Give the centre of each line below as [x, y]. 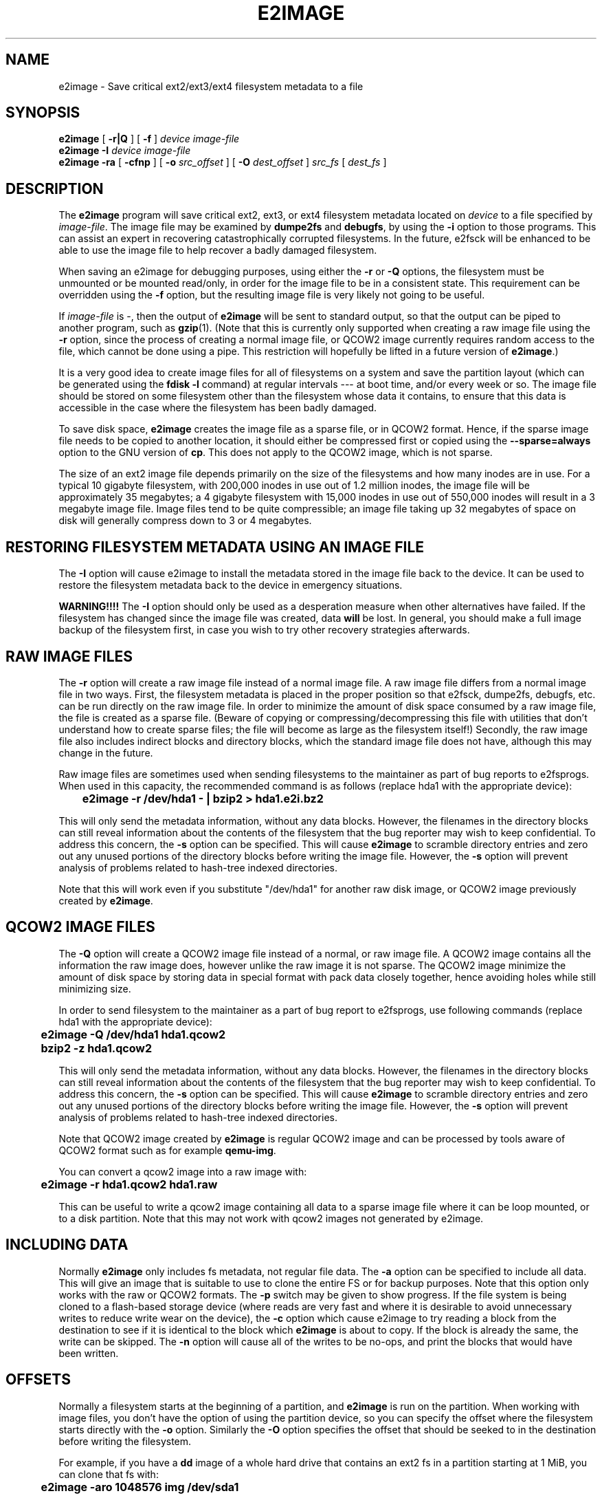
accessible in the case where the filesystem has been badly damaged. [218, 408]
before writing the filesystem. [125, 1441]
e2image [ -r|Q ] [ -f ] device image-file [149, 139]
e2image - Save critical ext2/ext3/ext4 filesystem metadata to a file [211, 86]
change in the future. [106, 752]
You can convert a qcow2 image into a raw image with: [183, 1171]
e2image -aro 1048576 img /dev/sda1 [140, 1487]
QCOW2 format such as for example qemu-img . [167, 1150]
